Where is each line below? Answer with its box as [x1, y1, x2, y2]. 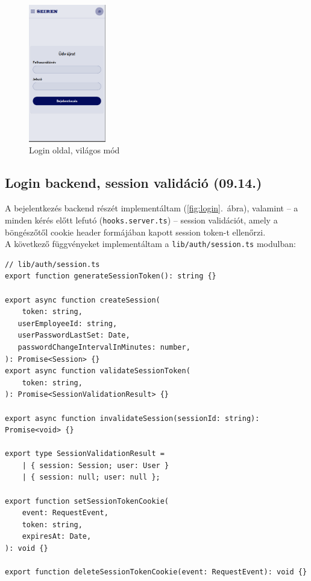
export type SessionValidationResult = [5, 449, 165, 458]
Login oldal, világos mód [29, 144, 120, 156]
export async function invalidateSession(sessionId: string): [5, 414, 260, 423]
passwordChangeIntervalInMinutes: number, [17, 342, 190, 351]
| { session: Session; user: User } [22, 461, 169, 470]
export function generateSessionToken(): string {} [5, 272, 216, 281]
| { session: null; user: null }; [22, 473, 160, 482]
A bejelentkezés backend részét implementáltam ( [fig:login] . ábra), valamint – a [5, 202, 298, 214]
